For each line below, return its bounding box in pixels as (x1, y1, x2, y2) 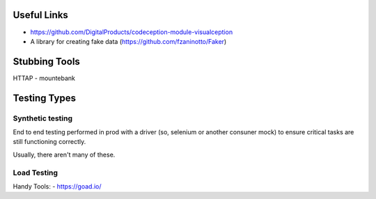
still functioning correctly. (13, 138, 86, 146)
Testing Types (13, 92, 77, 104)
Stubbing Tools (13, 56, 80, 67)
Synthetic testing (13, 113, 73, 123)
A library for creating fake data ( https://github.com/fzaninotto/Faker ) (30, 37, 227, 45)
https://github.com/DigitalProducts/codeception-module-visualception (30, 28, 233, 36)
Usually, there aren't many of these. (13, 150, 116, 159)
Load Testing (13, 168, 58, 177)
